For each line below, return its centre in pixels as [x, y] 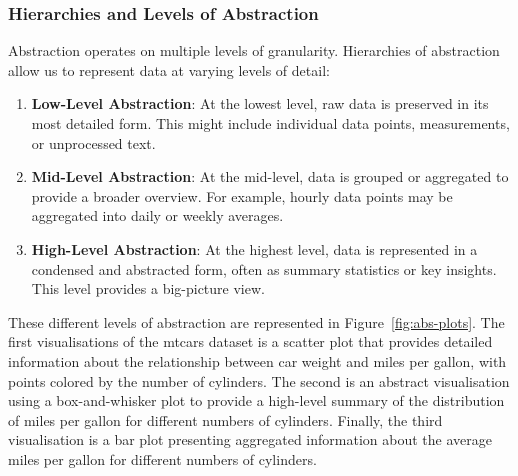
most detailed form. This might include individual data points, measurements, [270, 123]
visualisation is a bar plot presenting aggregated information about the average [250, 439]
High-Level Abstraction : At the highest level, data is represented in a [254, 248]
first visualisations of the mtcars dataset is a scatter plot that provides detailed [250, 341]
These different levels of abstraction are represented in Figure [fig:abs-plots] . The [256, 321]
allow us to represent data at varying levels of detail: [169, 69]
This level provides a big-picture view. [148, 288]
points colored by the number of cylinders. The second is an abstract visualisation [259, 380]
